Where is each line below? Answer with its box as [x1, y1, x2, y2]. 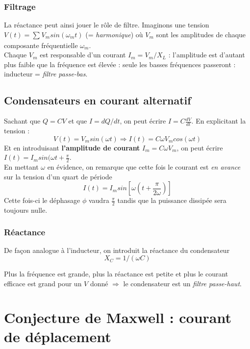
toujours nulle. [4, 205, 48, 215]
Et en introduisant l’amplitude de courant [4, 142, 140, 152]
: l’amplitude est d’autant [168, 50, 245, 60]
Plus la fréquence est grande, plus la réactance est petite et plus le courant [4, 269, 228, 279]
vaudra [88, 195, 109, 205]
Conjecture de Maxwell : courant [4, 307, 232, 327]
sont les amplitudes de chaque [156, 29, 246, 39]
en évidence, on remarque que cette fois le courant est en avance [47, 162, 241, 172]
